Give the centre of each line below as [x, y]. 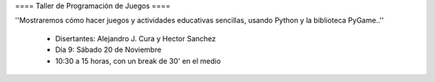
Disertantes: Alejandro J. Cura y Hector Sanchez [136, 38]
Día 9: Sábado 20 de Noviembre [108, 50]
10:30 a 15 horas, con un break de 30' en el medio [138, 61]
